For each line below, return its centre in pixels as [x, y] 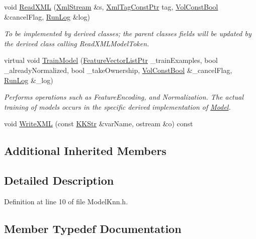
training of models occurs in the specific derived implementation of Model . [117, 106]
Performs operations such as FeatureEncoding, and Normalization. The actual [124, 97]
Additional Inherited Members [85, 151]
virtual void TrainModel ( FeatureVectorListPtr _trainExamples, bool [111, 60]
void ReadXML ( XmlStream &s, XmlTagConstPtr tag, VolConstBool [111, 7]
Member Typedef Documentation [93, 228]
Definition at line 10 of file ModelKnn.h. [66, 201]
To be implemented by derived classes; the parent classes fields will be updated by [128, 33]
